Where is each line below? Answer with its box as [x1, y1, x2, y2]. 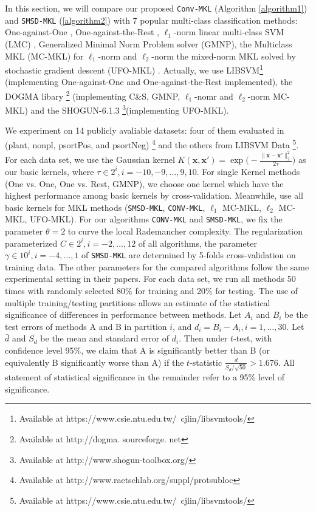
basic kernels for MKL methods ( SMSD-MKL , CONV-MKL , [5, 201, 205, 213]
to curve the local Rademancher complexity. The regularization [67, 225, 303, 238]
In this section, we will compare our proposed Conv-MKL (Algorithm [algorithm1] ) [5, 2, 307, 14]
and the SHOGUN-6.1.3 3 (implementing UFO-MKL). [30, 102, 229, 116]
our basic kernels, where [5, 165, 94, 177]
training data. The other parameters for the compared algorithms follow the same [5, 260, 309, 273]
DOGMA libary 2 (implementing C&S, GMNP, [5, 87, 180, 102]
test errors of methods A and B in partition [5, 320, 167, 332]
